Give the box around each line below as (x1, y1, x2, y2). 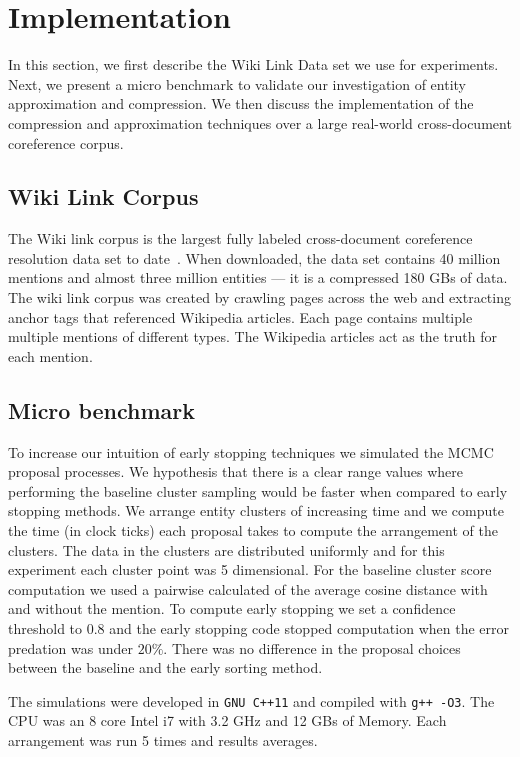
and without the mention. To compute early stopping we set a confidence (8, 598, 456, 619)
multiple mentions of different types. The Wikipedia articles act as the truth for (8, 326, 497, 347)
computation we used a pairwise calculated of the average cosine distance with (8, 578, 488, 599)
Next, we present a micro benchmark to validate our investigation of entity (8, 73, 467, 94)
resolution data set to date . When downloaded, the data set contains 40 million (8, 247, 501, 268)
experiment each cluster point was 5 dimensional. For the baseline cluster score (8, 559, 492, 580)
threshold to (8, 618, 83, 638)
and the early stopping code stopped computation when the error (109, 618, 509, 638)
